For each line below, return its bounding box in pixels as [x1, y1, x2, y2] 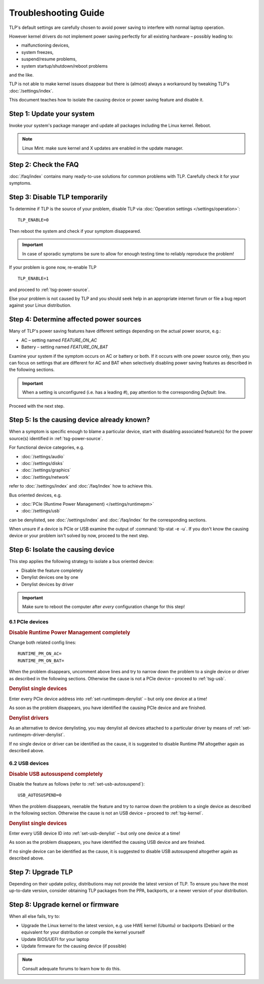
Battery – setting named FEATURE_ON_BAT [21, 344, 109, 350]
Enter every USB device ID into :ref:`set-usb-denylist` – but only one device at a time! [9, 831, 180, 836]
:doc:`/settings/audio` [21, 453, 65, 459]
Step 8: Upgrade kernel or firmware [9, 901, 119, 909]
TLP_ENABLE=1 [18, 276, 49, 281]
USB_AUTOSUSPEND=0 [18, 792, 62, 798]
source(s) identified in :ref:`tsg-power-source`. [9, 435, 103, 441]
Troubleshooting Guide [9, 7, 105, 18]
